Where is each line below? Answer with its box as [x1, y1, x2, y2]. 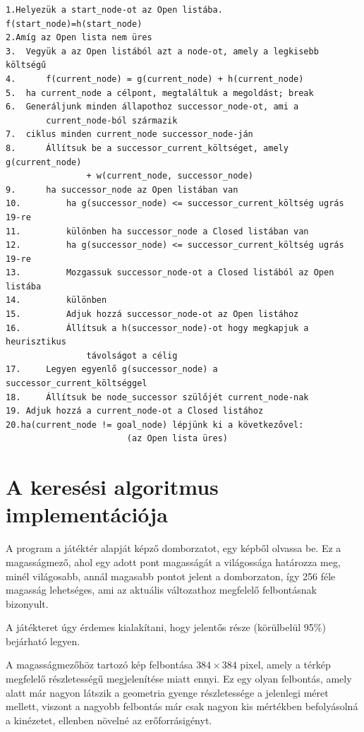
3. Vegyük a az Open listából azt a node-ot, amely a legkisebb [6, 46, 319, 56]
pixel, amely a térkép [240, 657, 331, 672]
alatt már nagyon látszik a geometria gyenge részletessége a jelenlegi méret [6, 685, 329, 700]
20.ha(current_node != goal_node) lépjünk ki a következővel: [6, 419, 304, 430]
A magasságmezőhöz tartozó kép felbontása [6, 657, 193, 672]
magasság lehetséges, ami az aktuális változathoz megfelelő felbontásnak [6, 582, 317, 597]
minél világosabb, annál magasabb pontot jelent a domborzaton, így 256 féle [6, 568, 336, 583]
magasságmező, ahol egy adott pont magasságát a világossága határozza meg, [6, 554, 341, 569]
